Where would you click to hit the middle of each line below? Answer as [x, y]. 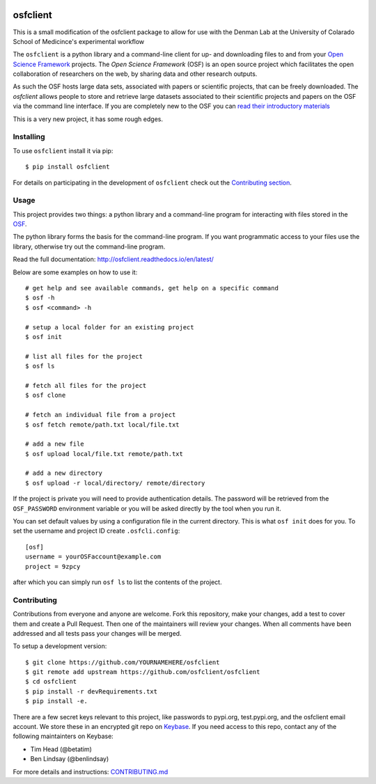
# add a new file [55, 444]
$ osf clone [46, 395]
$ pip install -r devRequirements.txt [92, 691]
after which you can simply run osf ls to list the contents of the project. [117, 582]
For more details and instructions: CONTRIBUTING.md [91, 771]
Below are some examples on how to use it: [75, 272]
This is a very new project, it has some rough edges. [88, 119]
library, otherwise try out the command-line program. [89, 246]
